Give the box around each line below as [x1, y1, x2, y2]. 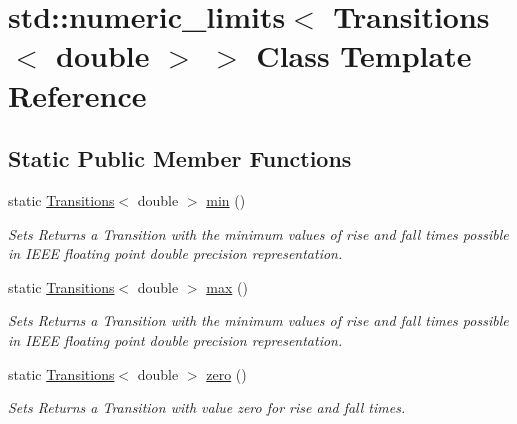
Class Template [256, 35, 472, 76]
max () [206, 276, 248, 297]
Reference [8, 74, 147, 115]
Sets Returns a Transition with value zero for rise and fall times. [8, 397, 406, 418]
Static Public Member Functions [8, 143, 352, 174]
